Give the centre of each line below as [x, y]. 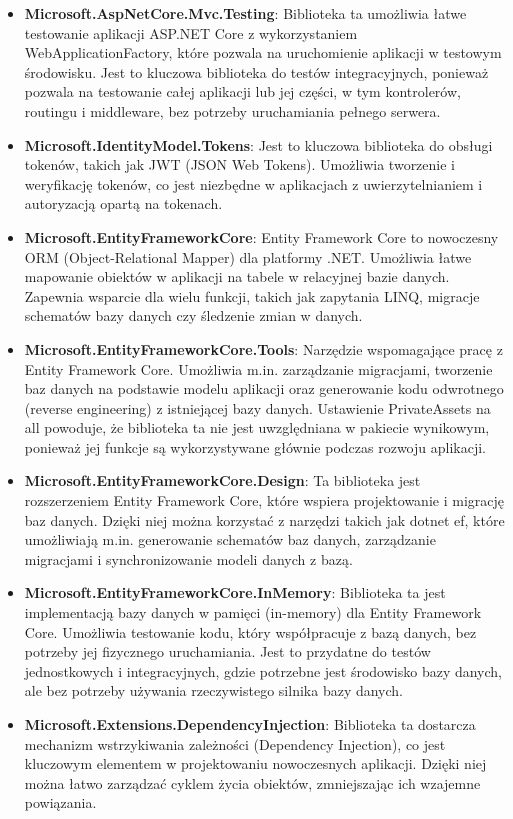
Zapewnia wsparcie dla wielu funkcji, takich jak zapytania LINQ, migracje [252, 295]
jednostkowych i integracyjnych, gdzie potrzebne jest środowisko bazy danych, [263, 670]
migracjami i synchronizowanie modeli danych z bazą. [188, 558]
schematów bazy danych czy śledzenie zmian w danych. [193, 315]
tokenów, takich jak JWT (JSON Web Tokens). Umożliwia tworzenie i [240, 164]
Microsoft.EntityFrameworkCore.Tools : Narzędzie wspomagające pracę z [263, 348]
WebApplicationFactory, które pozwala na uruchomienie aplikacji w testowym [263, 52]
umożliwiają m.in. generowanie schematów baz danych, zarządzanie [230, 539]
